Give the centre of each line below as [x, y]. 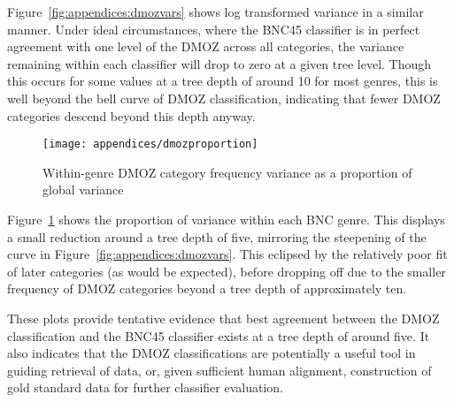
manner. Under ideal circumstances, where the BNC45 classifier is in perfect [214, 29]
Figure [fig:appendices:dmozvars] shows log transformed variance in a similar [215, 11]
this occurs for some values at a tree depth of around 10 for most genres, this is [223, 81]
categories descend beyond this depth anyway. [131, 115]
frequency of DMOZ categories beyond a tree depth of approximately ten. [207, 288]
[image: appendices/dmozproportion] [150, 144]
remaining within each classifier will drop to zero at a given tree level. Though [219, 63]
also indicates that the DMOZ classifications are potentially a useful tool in [212, 353]
